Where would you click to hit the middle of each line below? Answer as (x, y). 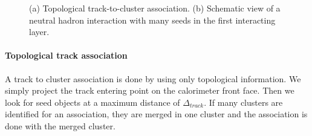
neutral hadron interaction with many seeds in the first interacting (152, 20)
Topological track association (66, 55)
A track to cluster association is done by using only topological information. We (153, 78)
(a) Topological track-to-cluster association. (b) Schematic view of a (155, 8)
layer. (39, 32)
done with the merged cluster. (60, 125)
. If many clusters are (243, 102)
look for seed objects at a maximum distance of (93, 102)
